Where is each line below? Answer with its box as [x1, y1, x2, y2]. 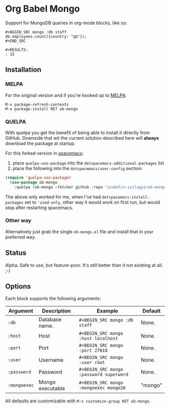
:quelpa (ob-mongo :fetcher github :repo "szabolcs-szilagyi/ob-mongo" [14, 184, 168, 190]
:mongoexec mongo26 [79, 385, 126, 391]
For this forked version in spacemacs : [5, 150, 84, 156]
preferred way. [5, 234, 36, 240]
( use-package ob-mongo [10, 180, 58, 185]
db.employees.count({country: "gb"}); [5, 34, 87, 39]
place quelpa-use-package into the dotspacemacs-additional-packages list [12, 160, 164, 166]
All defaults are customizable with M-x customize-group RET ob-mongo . [5, 398, 151, 404]
